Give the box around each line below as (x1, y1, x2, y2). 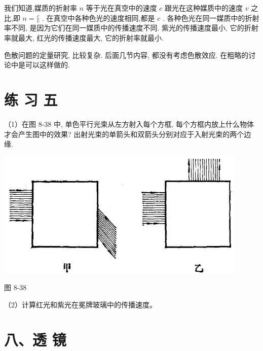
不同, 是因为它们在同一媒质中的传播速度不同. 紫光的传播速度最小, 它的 (11, 22, 244, 33)
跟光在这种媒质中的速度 (165, 3, 243, 13)
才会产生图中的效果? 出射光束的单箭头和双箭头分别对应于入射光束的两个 (4, 128, 244, 139)
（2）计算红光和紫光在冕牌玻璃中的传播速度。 (4, 299, 157, 309)
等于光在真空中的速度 (86, 3, 157, 13)
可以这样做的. (25, 59, 70, 70)
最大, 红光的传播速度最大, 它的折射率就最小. (18, 32, 164, 43)
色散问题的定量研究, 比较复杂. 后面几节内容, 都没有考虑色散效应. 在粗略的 (4, 49, 249, 60)
